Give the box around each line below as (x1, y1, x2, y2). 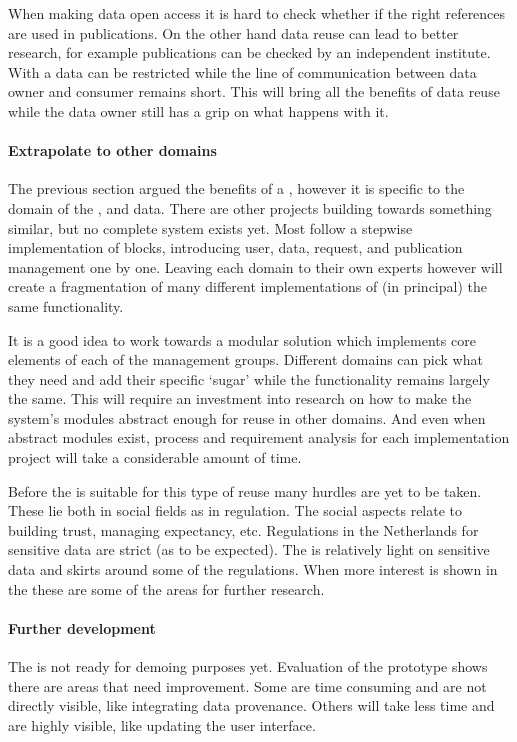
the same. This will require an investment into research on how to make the (8, 388, 472, 409)
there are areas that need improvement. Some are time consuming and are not (8, 675, 487, 696)
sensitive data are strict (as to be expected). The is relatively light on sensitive (8, 539, 490, 560)
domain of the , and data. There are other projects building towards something (8, 197, 492, 218)
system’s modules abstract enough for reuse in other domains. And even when (8, 407, 486, 428)
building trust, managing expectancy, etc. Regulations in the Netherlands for (8, 519, 479, 540)
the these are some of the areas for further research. (8, 578, 325, 599)
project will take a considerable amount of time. (8, 447, 302, 468)
